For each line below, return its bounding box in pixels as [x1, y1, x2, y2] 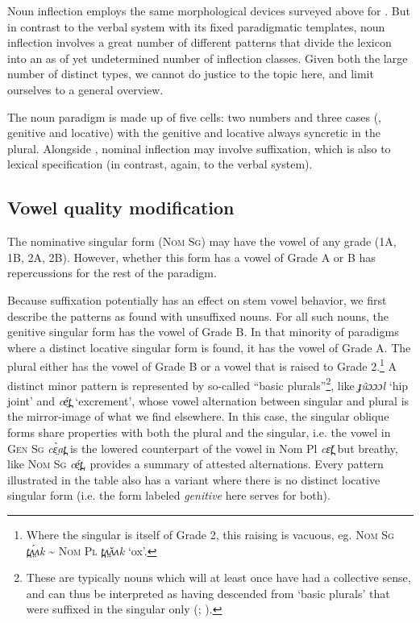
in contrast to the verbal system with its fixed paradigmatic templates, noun [7, 18, 385, 35]
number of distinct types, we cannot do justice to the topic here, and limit [7, 65, 374, 82]
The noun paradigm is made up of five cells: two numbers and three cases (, [7, 108, 382, 125]
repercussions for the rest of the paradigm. [7, 264, 217, 281]
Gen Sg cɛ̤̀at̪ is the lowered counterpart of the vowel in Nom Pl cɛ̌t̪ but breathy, [7, 439, 398, 456]
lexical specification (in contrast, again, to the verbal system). [7, 156, 313, 172]
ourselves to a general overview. [7, 81, 164, 98]
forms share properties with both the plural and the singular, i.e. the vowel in [7, 423, 391, 440]
